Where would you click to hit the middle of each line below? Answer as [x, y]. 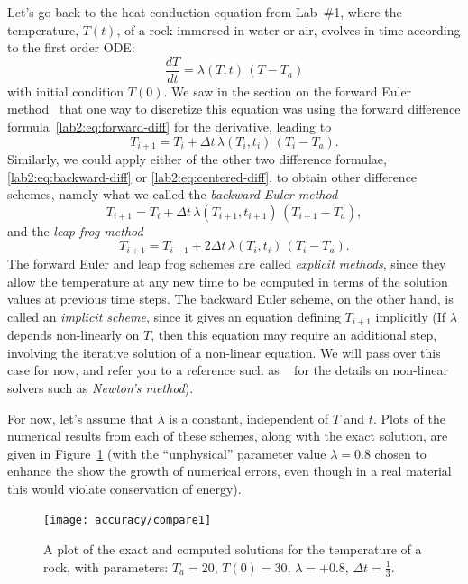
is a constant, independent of [249, 418]
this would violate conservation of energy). [124, 488]
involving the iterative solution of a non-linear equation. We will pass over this [224, 352]
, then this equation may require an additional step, [294, 335]
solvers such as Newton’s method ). [101, 387]
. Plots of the [409, 418]
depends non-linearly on [73, 335]
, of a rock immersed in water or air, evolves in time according [289, 29]
